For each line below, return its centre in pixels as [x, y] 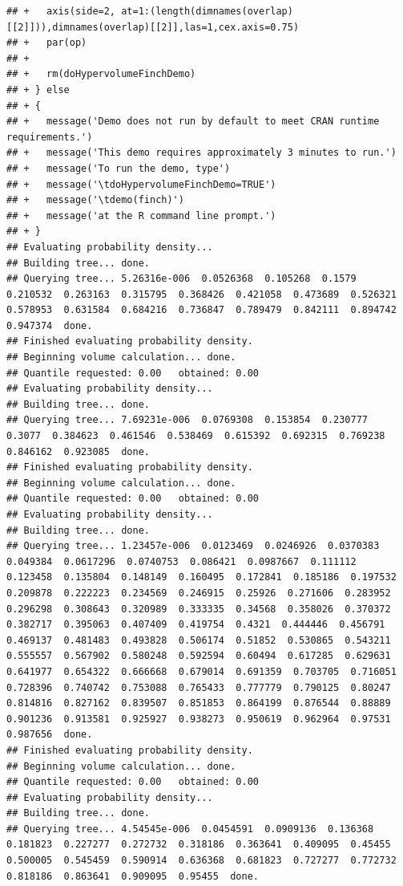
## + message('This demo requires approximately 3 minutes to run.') [201, 153]
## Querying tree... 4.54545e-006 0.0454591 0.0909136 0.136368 [190, 829]
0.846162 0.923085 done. [78, 451]
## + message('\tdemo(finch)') [95, 200]
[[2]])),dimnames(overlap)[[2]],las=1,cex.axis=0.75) [153, 27]
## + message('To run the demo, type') [119, 168]
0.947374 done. [50, 325]
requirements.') [50, 137]
